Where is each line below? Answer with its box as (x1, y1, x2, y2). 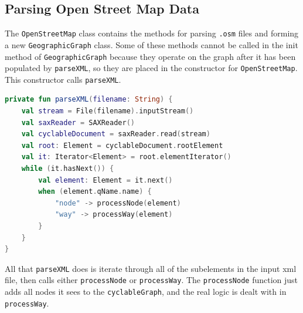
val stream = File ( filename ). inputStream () (21, 107, 194, 116)
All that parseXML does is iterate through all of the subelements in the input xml (5, 262, 297, 274)
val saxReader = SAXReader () (21, 118, 135, 127)
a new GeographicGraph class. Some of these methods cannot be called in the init (5, 38, 298, 51)
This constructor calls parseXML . (5, 73, 121, 85)
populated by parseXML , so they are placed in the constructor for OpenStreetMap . (5, 62, 298, 74)
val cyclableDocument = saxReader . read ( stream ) (21, 130, 210, 139)
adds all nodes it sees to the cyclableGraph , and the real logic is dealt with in (5, 285, 287, 298)
